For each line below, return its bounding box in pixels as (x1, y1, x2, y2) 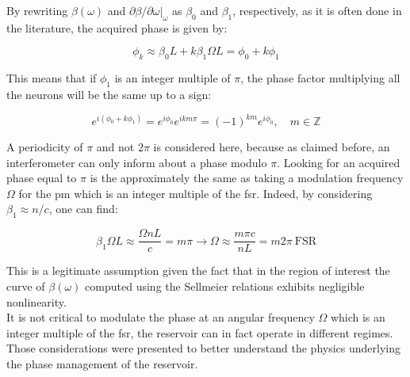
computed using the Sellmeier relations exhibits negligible (85, 277, 365, 294)
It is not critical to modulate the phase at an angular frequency (6, 309, 315, 326)
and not (96, 139, 135, 155)
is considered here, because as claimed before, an (153, 139, 390, 155)
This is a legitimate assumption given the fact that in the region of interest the (6, 262, 390, 279)
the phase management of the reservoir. (6, 355, 198, 371)
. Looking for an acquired (277, 154, 400, 170)
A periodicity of (6, 139, 83, 155)
